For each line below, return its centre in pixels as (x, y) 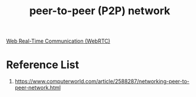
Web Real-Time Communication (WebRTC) (58, 41)
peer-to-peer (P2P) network (100, 11)
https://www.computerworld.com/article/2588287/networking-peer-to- (102, 82)
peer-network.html (38, 88)
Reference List (42, 65)
